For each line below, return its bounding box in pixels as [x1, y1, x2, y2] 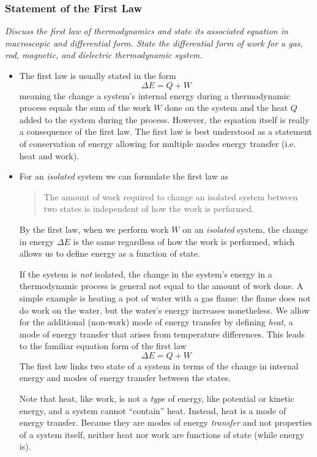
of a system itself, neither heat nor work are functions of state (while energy [19, 428, 305, 440]
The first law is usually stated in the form [19, 69, 176, 81]
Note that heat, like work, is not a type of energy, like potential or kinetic [19, 392, 294, 405]
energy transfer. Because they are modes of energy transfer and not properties [19, 416, 312, 429]
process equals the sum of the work [19, 101, 151, 114]
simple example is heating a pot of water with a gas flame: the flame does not [19, 291, 311, 304]
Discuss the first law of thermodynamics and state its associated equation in [5, 25, 288, 37]
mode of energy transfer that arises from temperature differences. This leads [19, 327, 305, 340]
